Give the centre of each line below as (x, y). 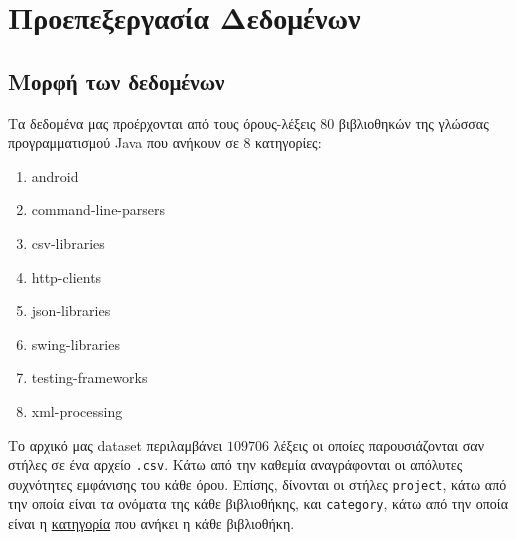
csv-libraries (68, 242)
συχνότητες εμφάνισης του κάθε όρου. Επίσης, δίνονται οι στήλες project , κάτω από (257, 483)
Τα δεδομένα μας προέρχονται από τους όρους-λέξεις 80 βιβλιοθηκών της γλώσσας (248, 122)
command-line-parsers (98, 209)
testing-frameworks (89, 377)
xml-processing (77, 410)
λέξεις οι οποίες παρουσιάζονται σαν (378, 444)
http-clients (66, 276)
